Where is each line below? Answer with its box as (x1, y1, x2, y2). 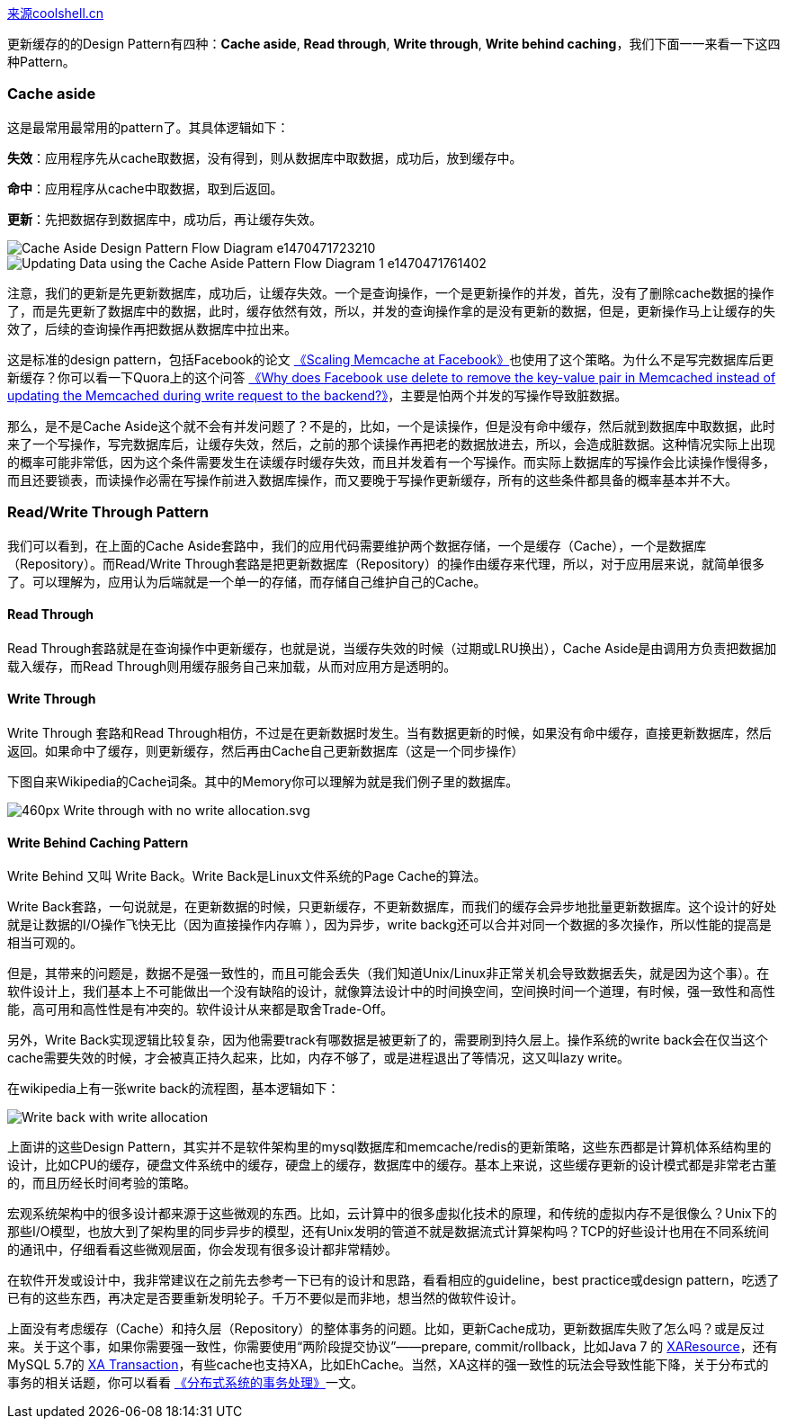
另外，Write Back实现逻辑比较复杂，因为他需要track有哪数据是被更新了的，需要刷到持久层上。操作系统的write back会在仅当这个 (7, 1032, 768, 1048)
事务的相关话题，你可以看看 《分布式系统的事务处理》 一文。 (7, 1375, 363, 1391)
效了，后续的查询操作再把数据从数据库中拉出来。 (7, 320, 297, 336)
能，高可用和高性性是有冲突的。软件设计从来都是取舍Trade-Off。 (7, 1001, 394, 1018)
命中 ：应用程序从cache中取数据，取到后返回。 (7, 180, 283, 196)
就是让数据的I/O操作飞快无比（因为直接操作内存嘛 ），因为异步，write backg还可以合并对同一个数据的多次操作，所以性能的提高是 (7, 917, 772, 933)
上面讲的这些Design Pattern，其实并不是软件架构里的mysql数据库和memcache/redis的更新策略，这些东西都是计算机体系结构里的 (7, 1139, 772, 1155)
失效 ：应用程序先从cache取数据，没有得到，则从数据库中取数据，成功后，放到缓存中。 (7, 149, 523, 166)
